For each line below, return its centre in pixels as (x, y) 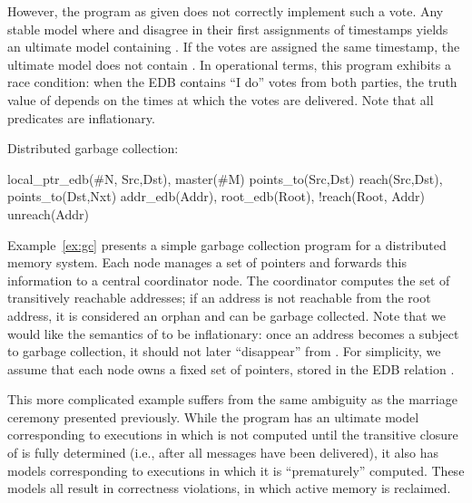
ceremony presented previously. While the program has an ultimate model (213, 416)
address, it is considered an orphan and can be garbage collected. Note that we (227, 315)
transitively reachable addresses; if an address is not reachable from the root (219, 298)
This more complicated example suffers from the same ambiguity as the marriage (232, 399)
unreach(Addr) (48, 213)
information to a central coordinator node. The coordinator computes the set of (229, 280)
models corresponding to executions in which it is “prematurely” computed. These (236, 470)
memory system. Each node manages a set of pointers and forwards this (207, 262)
